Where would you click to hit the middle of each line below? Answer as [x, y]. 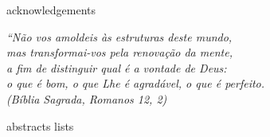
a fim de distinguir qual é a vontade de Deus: [117, 67]
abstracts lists [40, 125]
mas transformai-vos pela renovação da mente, [119, 52]
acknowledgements [51, 10]
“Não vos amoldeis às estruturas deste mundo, [119, 36]
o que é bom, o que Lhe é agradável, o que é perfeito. [136, 83]
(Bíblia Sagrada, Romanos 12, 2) [87, 98]
